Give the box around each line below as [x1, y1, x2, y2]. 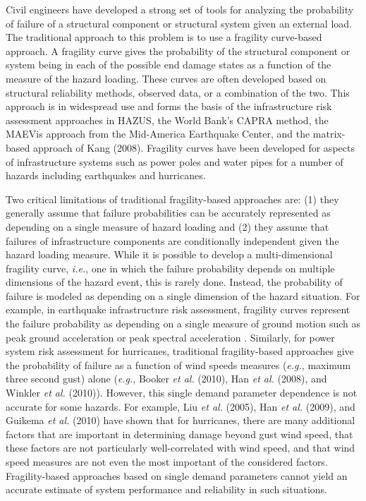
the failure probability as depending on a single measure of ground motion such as [6, 316, 361, 331]
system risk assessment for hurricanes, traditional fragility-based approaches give [6, 344, 354, 358]
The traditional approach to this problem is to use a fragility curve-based [6, 30, 322, 44]
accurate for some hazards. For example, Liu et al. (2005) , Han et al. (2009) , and [6, 399, 355, 414]
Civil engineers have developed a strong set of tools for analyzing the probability [6, 2, 354, 16]
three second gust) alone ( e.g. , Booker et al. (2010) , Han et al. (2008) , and [6, 371, 327, 386]
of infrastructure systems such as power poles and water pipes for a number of [6, 154, 343, 169]
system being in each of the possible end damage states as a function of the [6, 57, 331, 72]
